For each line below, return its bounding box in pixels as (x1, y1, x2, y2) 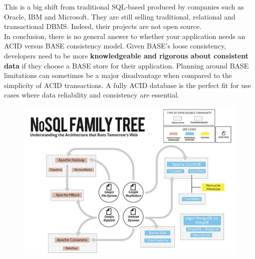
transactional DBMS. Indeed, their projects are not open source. (4, 21, 202, 31)
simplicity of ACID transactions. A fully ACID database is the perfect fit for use (4, 79, 251, 90)
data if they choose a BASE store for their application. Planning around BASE (4, 60, 249, 70)
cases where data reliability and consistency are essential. (4, 89, 179, 100)
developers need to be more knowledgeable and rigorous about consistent (4, 50, 249, 60)
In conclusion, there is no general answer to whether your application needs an (4, 30, 245, 41)
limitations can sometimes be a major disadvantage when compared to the (4, 70, 232, 80)
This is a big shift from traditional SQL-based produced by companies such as (4, 1, 244, 11)
